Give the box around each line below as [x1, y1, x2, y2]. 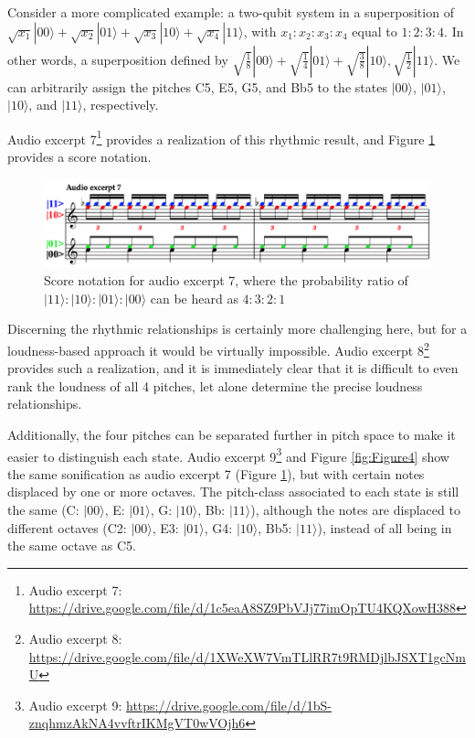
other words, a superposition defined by [7, 49, 228, 69]
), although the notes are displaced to [250, 500, 460, 519]
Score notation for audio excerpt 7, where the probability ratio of [44, 271, 408, 290]
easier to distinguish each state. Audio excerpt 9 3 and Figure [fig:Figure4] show [7, 444, 449, 465]
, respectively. [82, 95, 159, 114]
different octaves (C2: [7, 518, 127, 537]
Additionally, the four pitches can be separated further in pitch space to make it [7, 424, 456, 444]
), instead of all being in [317, 518, 452, 537]
